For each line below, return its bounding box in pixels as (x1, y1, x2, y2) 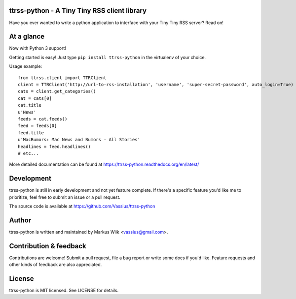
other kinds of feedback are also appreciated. (9, 262, 102, 268)
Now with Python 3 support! (9, 45, 67, 51)
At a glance (9, 32, 45, 41)
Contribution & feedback (9, 241, 86, 250)
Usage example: (9, 63, 42, 69)
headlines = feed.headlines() (18, 144, 91, 149)
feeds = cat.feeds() (18, 116, 68, 121)
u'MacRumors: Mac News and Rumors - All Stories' (18, 137, 141, 143)
